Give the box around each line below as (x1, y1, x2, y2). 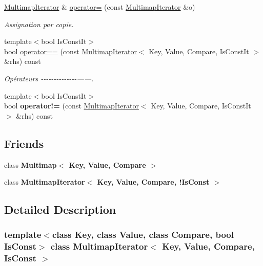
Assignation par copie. (4, 18, 74, 29)
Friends (4, 135, 44, 151)
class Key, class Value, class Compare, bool (52, 228, 234, 241)
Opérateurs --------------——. (4, 73, 94, 83)
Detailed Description (4, 202, 116, 217)
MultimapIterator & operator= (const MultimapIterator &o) (4, 2, 195, 12)
